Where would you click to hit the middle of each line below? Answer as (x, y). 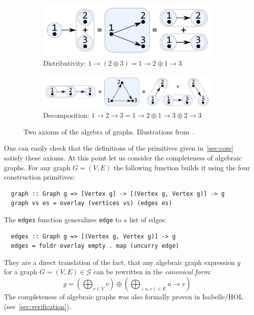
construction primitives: (39, 177)
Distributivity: (65, 63)
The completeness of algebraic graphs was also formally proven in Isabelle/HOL (124, 296)
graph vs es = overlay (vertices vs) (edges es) (92, 203)
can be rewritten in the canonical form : (152, 272)
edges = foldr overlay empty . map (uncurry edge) (95, 246)
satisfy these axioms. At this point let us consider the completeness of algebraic (123, 157)
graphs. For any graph (37, 167)
